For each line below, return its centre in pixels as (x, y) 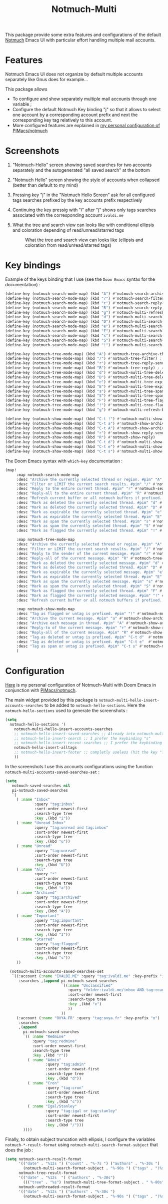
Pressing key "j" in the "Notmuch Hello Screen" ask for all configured (83, 195)
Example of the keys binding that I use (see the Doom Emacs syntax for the (80, 279)
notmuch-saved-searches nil (41, 786)
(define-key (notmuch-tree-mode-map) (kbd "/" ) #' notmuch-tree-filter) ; (84, 359)
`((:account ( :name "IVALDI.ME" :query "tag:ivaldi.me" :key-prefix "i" (89, 976)
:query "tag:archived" (58, 897)
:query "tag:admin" (65, 1064)
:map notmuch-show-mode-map (45, 609)
